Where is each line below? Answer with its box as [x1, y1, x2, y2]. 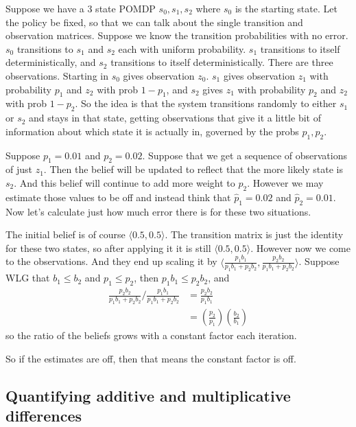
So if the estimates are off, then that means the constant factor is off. [5, 351, 296, 365]
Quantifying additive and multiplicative [5, 384, 291, 406]
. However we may [247, 175, 324, 189]
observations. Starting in [5, 68, 108, 82]
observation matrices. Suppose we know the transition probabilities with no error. [5, 28, 348, 43]
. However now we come [250, 240, 351, 255]
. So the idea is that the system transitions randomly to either [75, 96, 337, 111]
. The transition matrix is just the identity [165, 227, 344, 242]
